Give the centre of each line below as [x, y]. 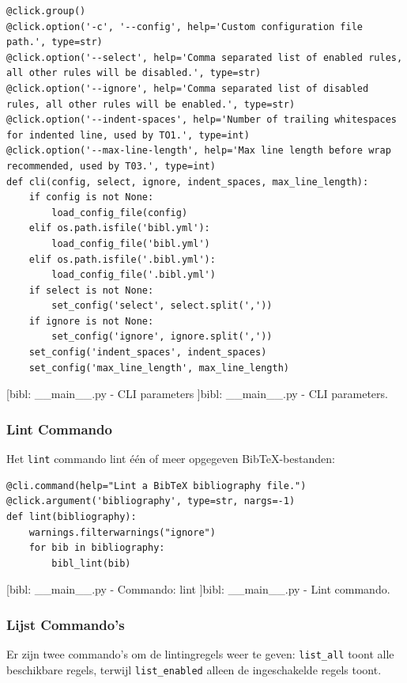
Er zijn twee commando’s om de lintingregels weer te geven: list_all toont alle [200, 654]
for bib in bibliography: [97, 548]
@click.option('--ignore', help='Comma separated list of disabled [188, 88]
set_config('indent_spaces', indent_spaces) [148, 353]
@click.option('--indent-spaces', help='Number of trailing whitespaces [202, 120]
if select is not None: [91, 290]
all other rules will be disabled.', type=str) [134, 73]
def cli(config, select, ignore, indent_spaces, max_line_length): [188, 182]
